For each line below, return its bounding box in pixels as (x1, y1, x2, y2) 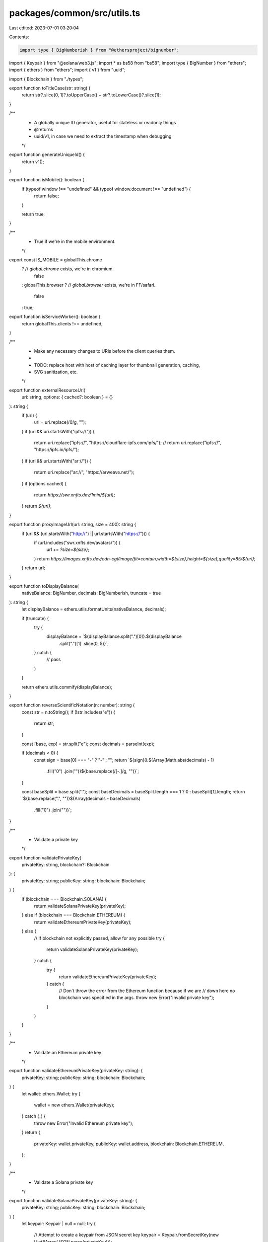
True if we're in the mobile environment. (34, 238, 116, 244)
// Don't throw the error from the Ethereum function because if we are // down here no (59, 988, 235, 994)
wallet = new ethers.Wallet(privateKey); (34, 1102, 115, 1108)
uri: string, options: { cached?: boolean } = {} (21, 394, 113, 400)
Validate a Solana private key (34, 1179, 93, 1185)
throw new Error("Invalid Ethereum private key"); (34, 1120, 134, 1126)
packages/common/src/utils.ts (9, 7, 140, 18)
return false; (34, 193, 59, 199)
